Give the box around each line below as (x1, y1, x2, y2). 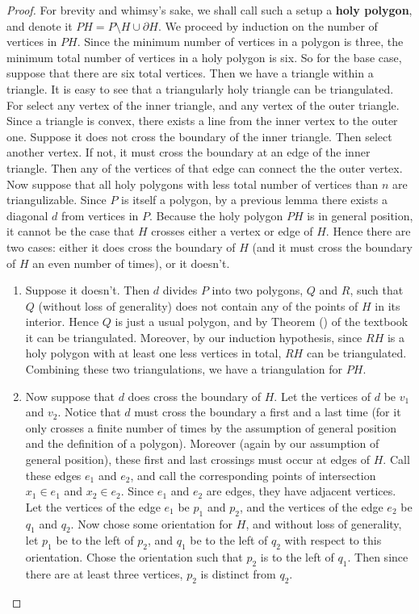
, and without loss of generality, (245, 515, 402, 532)
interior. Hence (25, 313, 99, 330)
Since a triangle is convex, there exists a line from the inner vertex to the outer (6, 112, 398, 129)
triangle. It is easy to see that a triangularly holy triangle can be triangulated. (6, 80, 394, 97)
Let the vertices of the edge (25, 498, 161, 515)
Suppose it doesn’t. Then (25, 282, 150, 299)
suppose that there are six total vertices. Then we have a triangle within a (6, 65, 374, 81)
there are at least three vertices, (25, 566, 183, 582)
